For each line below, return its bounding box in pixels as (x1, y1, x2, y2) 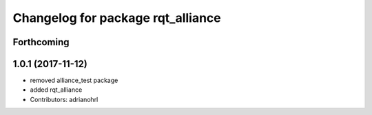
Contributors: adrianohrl (30, 95, 99, 103)
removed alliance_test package (30, 76, 118, 85)
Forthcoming (12, 36, 70, 48)
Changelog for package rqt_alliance (12, 10, 221, 25)
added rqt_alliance (30, 86, 83, 94)
